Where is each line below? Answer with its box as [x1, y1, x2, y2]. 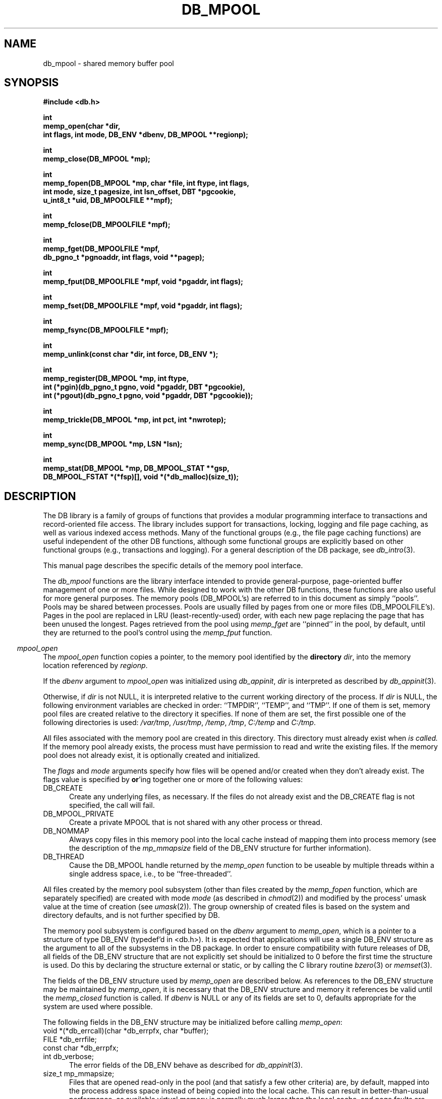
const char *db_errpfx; [43, 1043, 119, 1053]
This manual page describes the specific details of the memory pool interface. [43, 561, 303, 570]
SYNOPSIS [4, 76, 59, 89]
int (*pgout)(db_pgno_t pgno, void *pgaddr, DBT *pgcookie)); [43, 391, 253, 400]
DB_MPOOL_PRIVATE [43, 809, 114, 818]
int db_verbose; [43, 1052, 94, 1061]
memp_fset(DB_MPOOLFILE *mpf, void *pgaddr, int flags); [43, 301, 243, 310]
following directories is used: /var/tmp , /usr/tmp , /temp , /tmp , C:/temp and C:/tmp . [43, 718, 316, 727]
